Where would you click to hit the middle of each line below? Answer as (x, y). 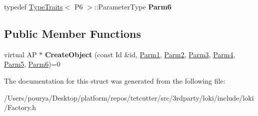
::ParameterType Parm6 (133, 6)
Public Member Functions (72, 33)
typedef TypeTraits (33, 6)
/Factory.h (20, 107)
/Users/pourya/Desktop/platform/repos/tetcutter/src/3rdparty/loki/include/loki (129, 97)
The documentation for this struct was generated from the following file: (115, 80)
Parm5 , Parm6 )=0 (32, 64)
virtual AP (20, 54)
